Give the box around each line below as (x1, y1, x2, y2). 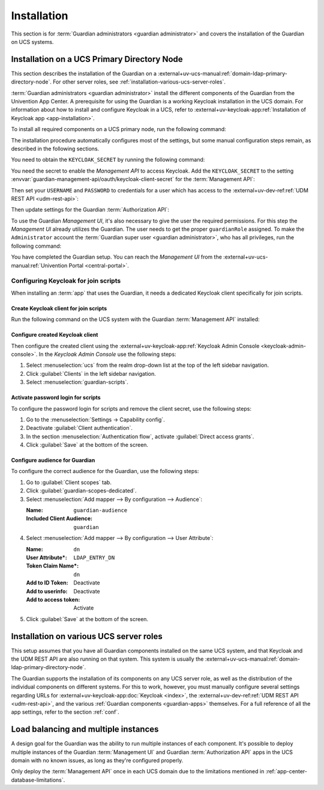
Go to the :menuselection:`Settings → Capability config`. (26, 415, 165, 423)
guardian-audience (73, 507, 128, 514)
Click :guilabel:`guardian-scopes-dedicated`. (26, 487, 137, 494)
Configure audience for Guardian (11, 457, 95, 464)
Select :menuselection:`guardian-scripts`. (26, 379, 128, 386)
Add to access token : (26, 596, 80, 603)
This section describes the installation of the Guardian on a (11, 70, 157, 77)
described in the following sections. (11, 145, 100, 152)
